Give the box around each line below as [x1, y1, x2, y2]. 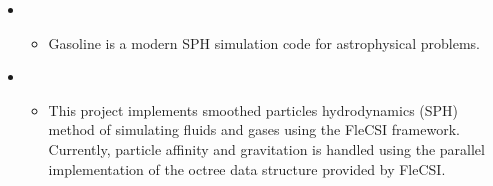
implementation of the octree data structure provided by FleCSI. [48, 158, 446, 179]
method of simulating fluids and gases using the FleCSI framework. [48, 119, 460, 140]
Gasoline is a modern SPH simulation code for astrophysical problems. [48, 32, 481, 53]
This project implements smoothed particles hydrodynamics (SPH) [48, 99, 459, 120]
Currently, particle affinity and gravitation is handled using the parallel [48, 138, 485, 159]
